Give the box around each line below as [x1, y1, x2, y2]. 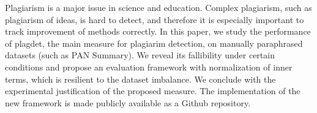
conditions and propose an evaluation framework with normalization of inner [5, 60, 293, 73]
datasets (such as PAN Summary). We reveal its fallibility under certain [5, 49, 275, 61]
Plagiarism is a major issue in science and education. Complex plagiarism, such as [5, 1, 312, 13]
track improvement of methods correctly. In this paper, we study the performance [5, 25, 311, 38]
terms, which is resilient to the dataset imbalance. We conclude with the [5, 72, 276, 85]
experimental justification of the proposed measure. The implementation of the [5, 84, 300, 97]
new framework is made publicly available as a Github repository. [5, 96, 251, 109]
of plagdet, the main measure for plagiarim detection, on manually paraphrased [5, 36, 303, 49]
